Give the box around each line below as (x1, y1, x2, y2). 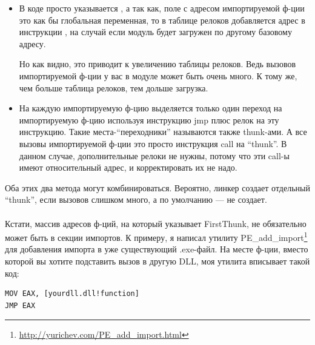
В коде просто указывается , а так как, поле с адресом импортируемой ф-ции (19, 2, 305, 14)
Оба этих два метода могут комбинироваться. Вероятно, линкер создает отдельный (5, 181, 310, 194)
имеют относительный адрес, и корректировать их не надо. (19, 161, 237, 174)
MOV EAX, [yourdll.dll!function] (5, 289, 139, 298)
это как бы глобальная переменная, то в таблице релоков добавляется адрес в (19, 13, 305, 26)
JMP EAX (5, 301, 36, 310)
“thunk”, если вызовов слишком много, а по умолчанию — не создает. (5, 193, 267, 206)
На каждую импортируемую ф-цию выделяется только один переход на (19, 102, 282, 114)
